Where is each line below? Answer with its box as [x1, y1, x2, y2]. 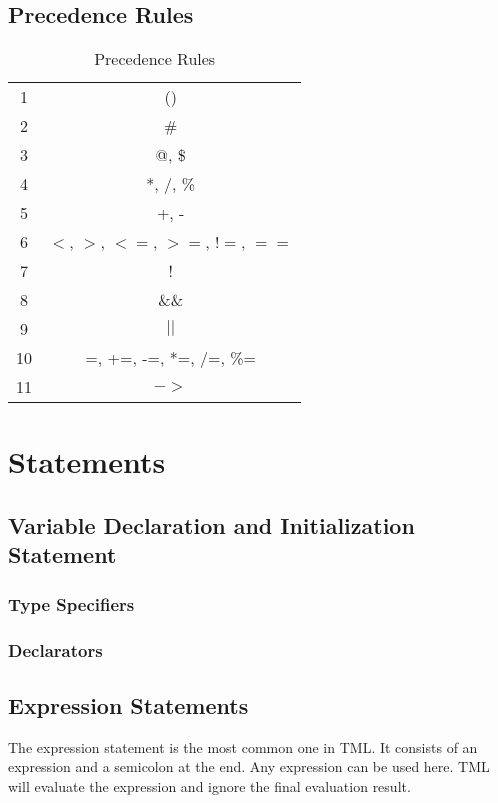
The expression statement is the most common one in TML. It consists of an [8, 736, 478, 757]
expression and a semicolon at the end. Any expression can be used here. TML [8, 756, 490, 777]
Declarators [8, 637, 103, 662]
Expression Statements [8, 689, 249, 720]
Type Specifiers [8, 591, 135, 616]
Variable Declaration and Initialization [8, 509, 415, 540]
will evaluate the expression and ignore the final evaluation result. [8, 775, 411, 796]
